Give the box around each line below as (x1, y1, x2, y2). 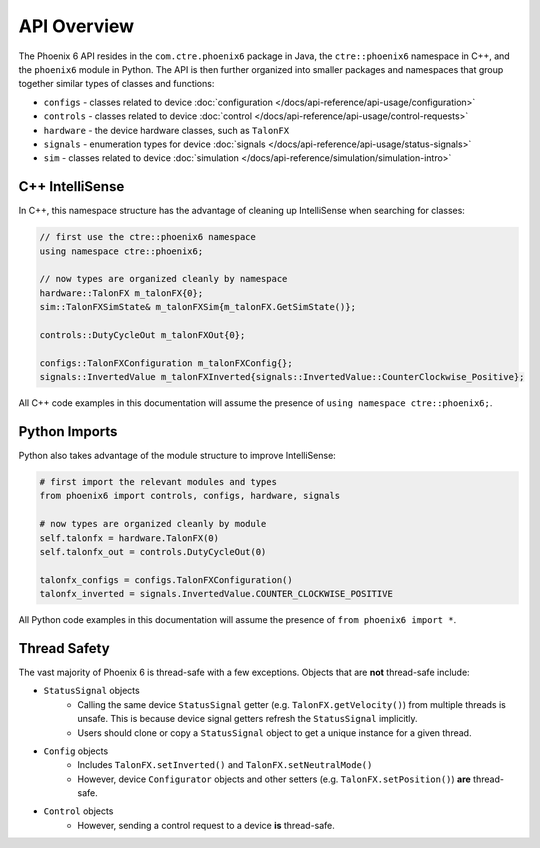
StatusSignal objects (43, 685, 140, 697)
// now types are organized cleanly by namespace (39, 273, 288, 285)
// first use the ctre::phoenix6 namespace (39, 231, 257, 243)
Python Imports (18, 423, 118, 440)
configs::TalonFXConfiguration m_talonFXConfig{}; (39, 357, 294, 369)
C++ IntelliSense (18, 178, 125, 195)
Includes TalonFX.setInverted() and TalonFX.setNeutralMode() (77, 759, 373, 771)
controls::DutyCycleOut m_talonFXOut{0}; (39, 329, 246, 340)
